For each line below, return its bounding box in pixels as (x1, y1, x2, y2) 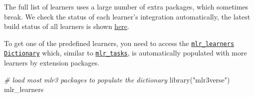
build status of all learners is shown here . (4, 21, 129, 31)
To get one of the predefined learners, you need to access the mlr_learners (4, 37, 235, 48)
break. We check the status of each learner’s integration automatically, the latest (4, 11, 251, 21)
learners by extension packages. (4, 57, 100, 68)
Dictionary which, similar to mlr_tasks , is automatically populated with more (4, 47, 247, 58)
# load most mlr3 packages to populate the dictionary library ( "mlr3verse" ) (4, 74, 230, 84)
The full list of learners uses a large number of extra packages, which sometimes (4, 1, 249, 11)
